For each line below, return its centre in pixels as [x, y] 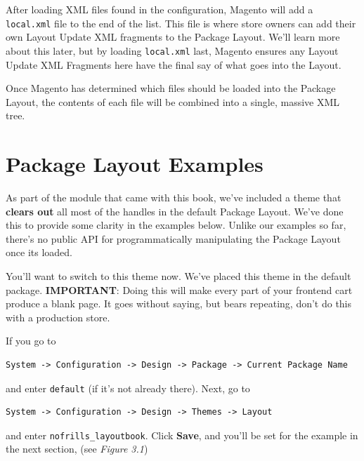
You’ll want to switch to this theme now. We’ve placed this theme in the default [178, 275]
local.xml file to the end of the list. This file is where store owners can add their [181, 23]
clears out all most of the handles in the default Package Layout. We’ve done [175, 211]
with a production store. [58, 317]
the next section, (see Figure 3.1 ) [77, 449]
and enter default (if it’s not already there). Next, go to [128, 388]
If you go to [31, 341]
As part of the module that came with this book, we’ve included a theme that [174, 197]
